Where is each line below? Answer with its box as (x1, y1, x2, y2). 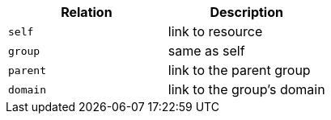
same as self (168, 43, 245, 59)
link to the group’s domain (168, 81, 325, 97)
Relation (61, 4, 112, 20)
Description (210, 4, 283, 20)
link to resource (168, 23, 263, 39)
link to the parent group (168, 62, 311, 78)
